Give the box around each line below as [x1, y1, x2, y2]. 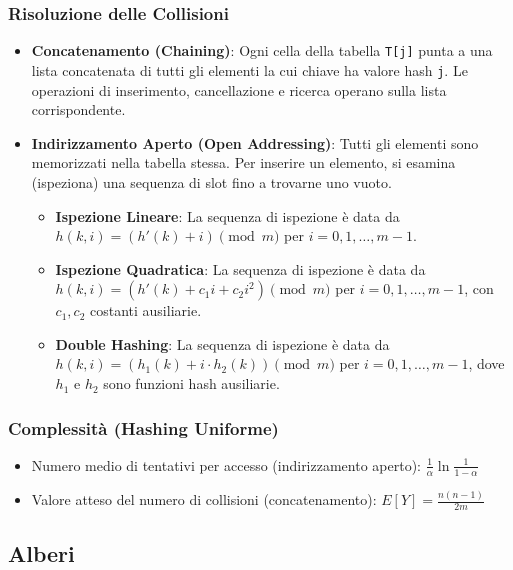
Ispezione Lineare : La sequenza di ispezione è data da [55, 205, 400, 226]
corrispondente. [31, 99, 126, 120]
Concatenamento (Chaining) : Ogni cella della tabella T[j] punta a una [31, 40, 493, 61]
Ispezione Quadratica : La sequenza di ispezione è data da [55, 258, 426, 279]
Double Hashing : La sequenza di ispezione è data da [55, 333, 390, 354]
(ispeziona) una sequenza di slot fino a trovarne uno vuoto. [31, 171, 392, 192]
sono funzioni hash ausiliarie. [103, 373, 280, 394]
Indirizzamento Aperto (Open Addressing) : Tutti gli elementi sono [31, 132, 479, 153]
